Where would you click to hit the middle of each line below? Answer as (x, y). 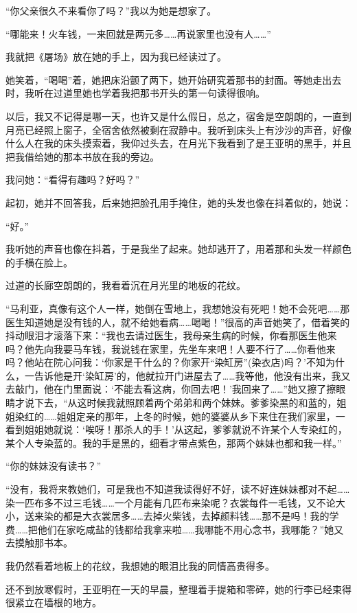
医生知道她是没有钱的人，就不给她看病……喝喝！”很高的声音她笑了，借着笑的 (178, 322)
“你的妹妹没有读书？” (54, 466)
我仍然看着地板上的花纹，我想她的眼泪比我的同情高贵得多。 (140, 566)
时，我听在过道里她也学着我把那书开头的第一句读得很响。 (135, 93)
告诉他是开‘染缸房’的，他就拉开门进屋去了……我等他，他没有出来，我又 (192, 375)
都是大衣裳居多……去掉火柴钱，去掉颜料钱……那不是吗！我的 (196, 516)
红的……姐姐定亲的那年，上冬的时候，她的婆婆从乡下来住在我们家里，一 (185, 416)
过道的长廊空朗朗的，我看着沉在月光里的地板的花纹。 (126, 285)
